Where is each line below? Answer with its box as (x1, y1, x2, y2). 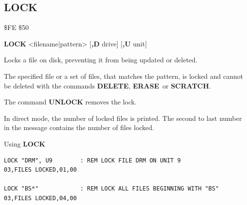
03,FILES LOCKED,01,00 (4, 166, 77, 174)
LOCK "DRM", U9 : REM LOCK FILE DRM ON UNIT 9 (4, 157, 181, 164)
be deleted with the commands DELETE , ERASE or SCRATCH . (4, 80, 211, 90)
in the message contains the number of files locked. (4, 122, 154, 132)
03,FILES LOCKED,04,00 (4, 194, 77, 202)
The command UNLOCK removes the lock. (4, 97, 137, 107)
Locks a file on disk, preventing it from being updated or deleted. (4, 55, 198, 65)
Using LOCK (4, 138, 46, 148)
